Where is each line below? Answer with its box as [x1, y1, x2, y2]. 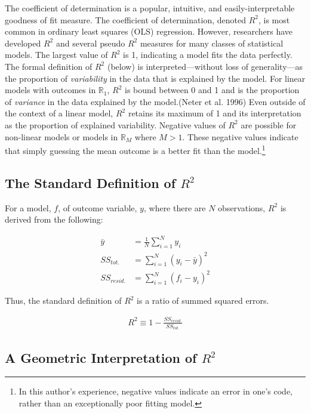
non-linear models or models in [5, 130, 118, 143]
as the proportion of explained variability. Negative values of [5, 118, 226, 131]
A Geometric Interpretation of [5, 348, 197, 366]
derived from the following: [5, 213, 103, 226]
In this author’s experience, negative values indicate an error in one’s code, [19, 385, 293, 397]
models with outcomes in [5, 84, 96, 96]
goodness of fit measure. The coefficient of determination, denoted [5, 13, 246, 26]
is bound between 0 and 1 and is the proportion [125, 84, 300, 96]
